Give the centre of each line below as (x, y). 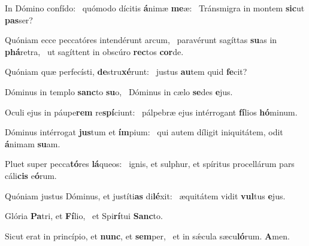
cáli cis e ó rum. (31, 175)
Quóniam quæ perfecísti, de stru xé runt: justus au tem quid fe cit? (126, 72)
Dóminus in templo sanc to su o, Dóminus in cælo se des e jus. (119, 91)
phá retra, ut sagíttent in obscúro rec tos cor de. (94, 51)
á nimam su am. (33, 143)
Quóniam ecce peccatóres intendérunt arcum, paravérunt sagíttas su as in (141, 40)
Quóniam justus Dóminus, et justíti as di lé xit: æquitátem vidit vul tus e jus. (145, 195)
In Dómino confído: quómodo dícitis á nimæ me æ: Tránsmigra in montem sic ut (155, 8)
